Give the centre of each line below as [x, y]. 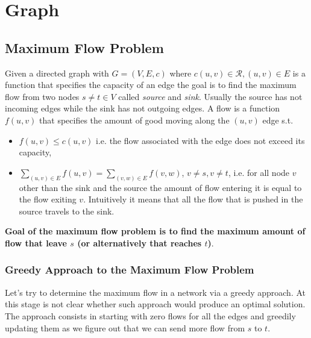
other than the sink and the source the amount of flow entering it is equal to [160, 187]
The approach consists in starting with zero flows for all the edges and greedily [150, 315]
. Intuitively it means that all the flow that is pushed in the [193, 199]
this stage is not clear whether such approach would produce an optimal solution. [155, 304]
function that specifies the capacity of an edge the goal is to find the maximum [151, 85]
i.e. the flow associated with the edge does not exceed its [200, 140]
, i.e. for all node [259, 172]
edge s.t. [278, 120]
